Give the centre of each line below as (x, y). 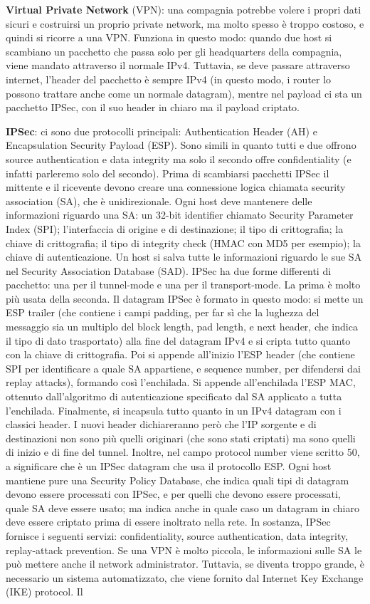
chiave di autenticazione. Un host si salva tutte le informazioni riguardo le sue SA (184, 257)
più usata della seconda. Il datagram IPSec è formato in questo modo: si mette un (185, 298)
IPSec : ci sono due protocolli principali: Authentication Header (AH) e (162, 131)
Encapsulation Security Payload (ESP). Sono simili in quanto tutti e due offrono (181, 145)
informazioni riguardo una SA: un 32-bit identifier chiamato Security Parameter (180, 215)
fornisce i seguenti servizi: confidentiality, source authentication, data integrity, (177, 535)
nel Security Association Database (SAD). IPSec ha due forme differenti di (169, 270)
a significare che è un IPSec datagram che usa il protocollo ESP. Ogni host (169, 466)
